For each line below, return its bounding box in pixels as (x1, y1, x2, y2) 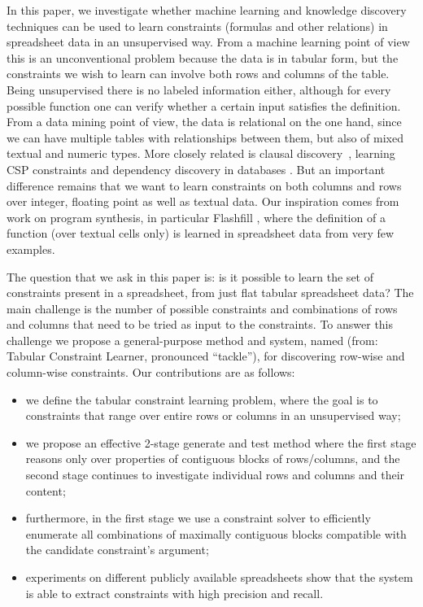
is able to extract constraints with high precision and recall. (25, 584, 324, 601)
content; (25, 482, 66, 499)
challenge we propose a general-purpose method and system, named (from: (7, 331, 378, 348)
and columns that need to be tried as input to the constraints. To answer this (7, 316, 394, 333)
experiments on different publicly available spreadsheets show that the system (25, 569, 413, 585)
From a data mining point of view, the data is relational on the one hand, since (7, 113, 402, 130)
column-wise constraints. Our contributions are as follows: (7, 364, 295, 381)
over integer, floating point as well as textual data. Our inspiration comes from (7, 193, 399, 210)
